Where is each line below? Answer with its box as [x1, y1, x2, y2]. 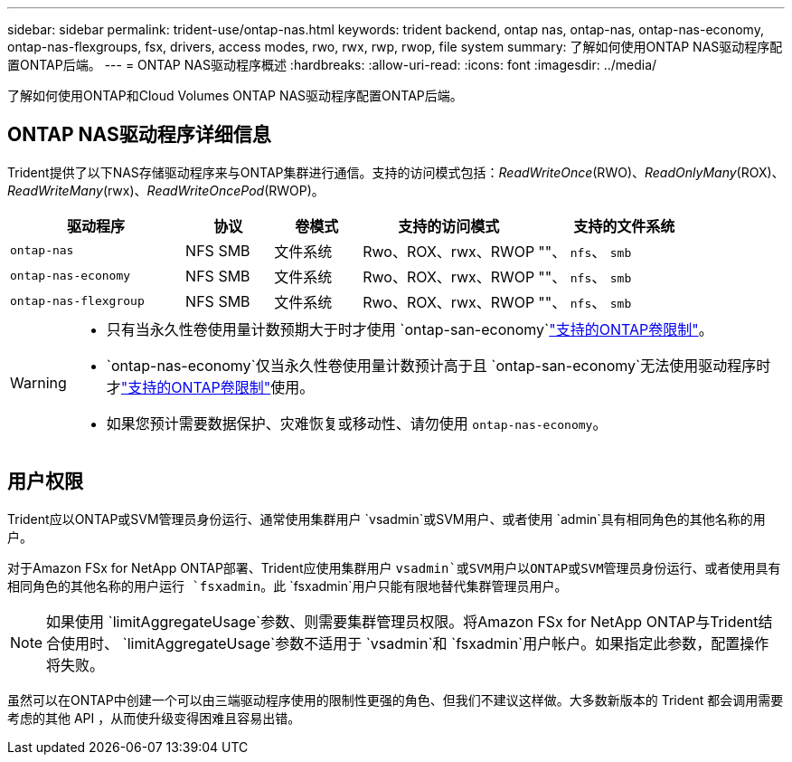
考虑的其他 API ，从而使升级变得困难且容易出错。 [7, 710, 301, 726]
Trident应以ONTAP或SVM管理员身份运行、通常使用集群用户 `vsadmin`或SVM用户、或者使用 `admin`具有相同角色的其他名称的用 [7, 510, 766, 527]
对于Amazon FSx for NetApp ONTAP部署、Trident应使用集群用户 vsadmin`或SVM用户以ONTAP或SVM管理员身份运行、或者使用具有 [7, 559, 781, 576]
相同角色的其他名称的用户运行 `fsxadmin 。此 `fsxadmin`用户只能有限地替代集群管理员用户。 [7, 577, 568, 594]
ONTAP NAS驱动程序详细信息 [7, 123, 271, 147]
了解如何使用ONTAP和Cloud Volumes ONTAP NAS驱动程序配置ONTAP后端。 [7, 88, 463, 103]
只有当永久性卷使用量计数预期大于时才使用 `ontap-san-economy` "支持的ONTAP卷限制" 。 [106, 319, 713, 338]
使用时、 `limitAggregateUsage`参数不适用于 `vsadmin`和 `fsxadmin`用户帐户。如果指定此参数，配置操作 [61, 633, 769, 652]
